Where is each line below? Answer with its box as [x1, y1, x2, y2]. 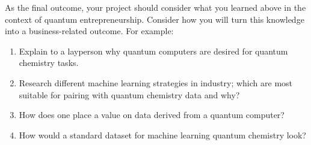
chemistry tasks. [19, 56, 79, 69]
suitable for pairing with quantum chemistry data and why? [19, 88, 240, 101]
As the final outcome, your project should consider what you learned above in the [5, 1, 306, 13]
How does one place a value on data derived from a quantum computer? [19, 108, 285, 121]
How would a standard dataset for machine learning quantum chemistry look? [19, 128, 306, 141]
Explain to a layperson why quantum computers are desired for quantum [19, 44, 288, 57]
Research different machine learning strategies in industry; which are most [19, 76, 293, 89]
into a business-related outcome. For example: [5, 25, 174, 37]
